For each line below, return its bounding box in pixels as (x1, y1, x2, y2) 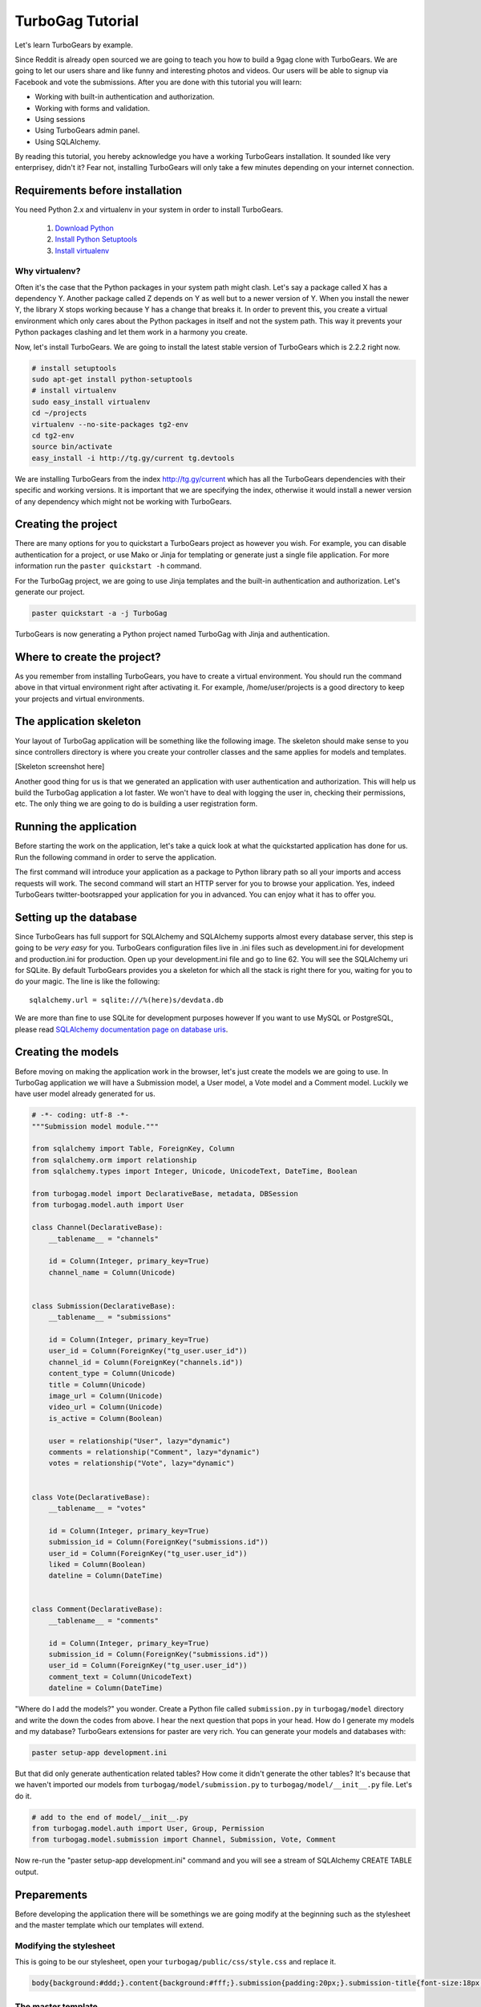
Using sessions (34, 114, 86, 124)
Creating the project (14, 518, 118, 531)
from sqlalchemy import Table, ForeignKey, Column (31, 1144, 236, 1154)
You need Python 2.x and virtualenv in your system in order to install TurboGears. (14, 205, 284, 214)
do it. (14, 1791, 32, 1801)
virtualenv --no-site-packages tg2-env (31, 420, 188, 429)
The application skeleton (14, 714, 142, 728)
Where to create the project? (14, 650, 161, 664)
